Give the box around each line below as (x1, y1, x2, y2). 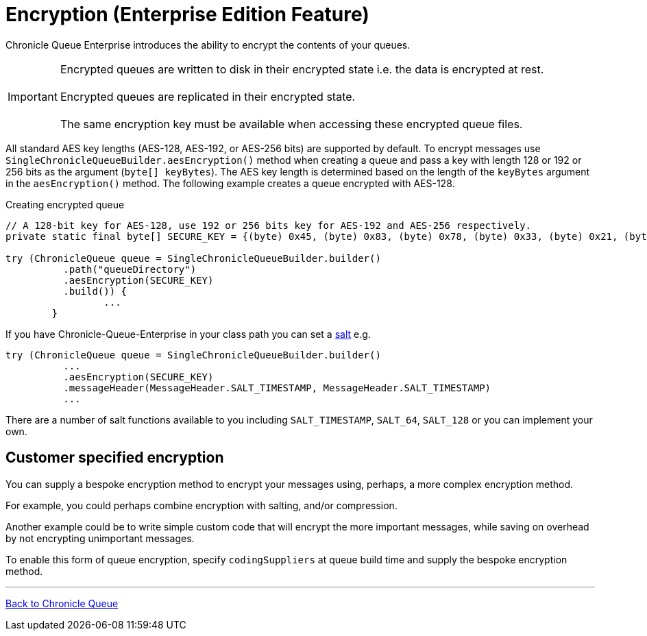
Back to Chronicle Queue (5, 597, 119, 609)
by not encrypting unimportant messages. (5, 532, 195, 544)
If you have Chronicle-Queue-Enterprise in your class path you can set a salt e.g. (5, 328, 371, 340)
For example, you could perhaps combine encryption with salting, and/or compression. (5, 499, 398, 511)
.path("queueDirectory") (63, 263, 197, 275)
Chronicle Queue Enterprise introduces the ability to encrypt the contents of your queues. (5, 38, 411, 51)
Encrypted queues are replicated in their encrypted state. (60, 89, 356, 103)
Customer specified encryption (5, 449, 224, 467)
